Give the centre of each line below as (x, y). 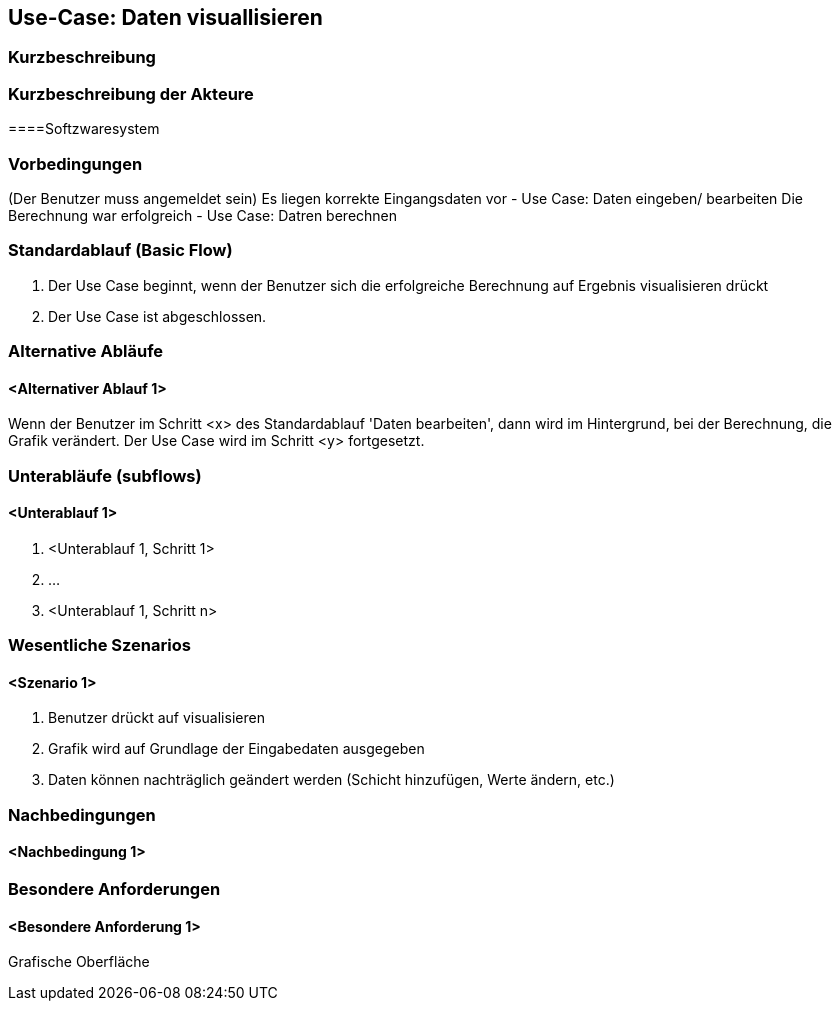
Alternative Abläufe (86, 351)
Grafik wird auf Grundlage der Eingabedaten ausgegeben (236, 749)
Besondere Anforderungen (114, 889)
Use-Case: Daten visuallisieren (165, 17)
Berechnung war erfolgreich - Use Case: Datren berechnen (203, 215)
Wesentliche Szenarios (99, 645)
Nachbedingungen (82, 814)
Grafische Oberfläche (79, 962)
